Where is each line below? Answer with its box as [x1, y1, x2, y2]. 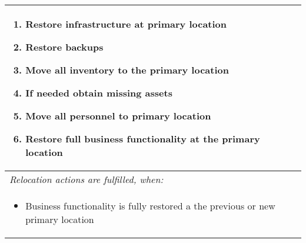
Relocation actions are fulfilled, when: [9, 172, 164, 186]
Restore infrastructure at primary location [25, 17, 227, 31]
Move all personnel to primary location [25, 109, 211, 122]
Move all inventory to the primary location [25, 63, 229, 76]
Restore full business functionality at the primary [25, 132, 260, 145]
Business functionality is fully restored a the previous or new [25, 199, 275, 212]
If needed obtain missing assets [25, 86, 172, 99]
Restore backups [25, 40, 104, 54]
